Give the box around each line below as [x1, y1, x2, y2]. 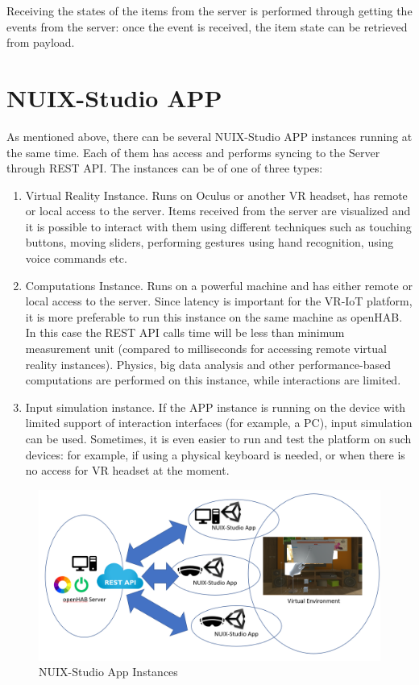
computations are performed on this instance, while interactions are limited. [25, 372, 401, 388]
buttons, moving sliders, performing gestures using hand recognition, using [25, 234, 394, 251]
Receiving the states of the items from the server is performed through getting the [6, 2, 413, 19]
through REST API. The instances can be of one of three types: [6, 160, 323, 176]
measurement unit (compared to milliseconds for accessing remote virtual [25, 340, 387, 357]
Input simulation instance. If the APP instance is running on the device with [25, 398, 406, 415]
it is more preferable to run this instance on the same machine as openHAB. [25, 308, 403, 325]
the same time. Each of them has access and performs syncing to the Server [6, 143, 380, 160]
